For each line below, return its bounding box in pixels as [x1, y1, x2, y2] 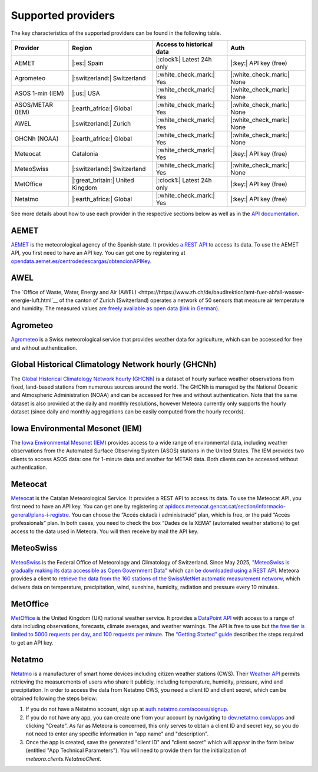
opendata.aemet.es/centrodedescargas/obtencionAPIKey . [11, 257, 152, 265]
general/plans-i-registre [11, 511, 69, 518]
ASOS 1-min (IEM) [14, 89, 64, 97]
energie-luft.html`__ [11, 297, 58, 304]
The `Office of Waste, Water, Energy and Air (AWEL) [11, 288, 137, 295]
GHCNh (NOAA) [14, 134, 59, 143]
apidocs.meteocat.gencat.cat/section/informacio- [165, 503, 286, 510]
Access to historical [155, 40, 213, 48]
